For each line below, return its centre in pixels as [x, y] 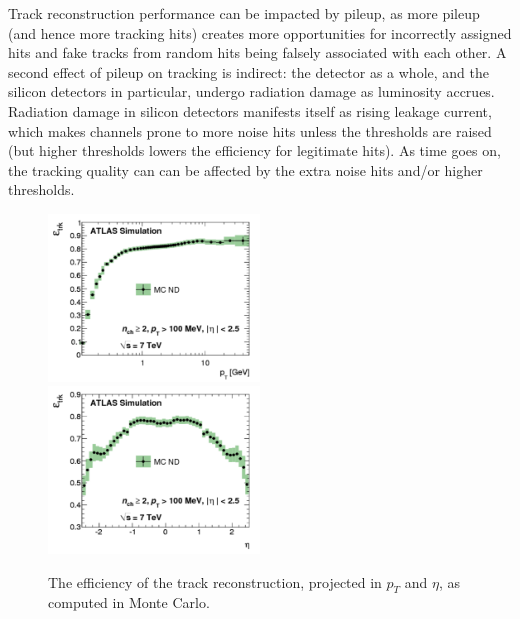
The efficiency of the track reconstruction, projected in [215, 581]
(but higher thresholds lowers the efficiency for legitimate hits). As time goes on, [254, 150]
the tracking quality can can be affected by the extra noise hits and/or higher [245, 169]
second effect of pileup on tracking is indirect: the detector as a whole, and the [248, 71]
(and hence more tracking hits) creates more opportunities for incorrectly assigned [260, 32]
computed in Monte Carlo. [129, 602]
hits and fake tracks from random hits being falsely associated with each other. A [257, 52]
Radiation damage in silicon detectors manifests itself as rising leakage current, [250, 110]
